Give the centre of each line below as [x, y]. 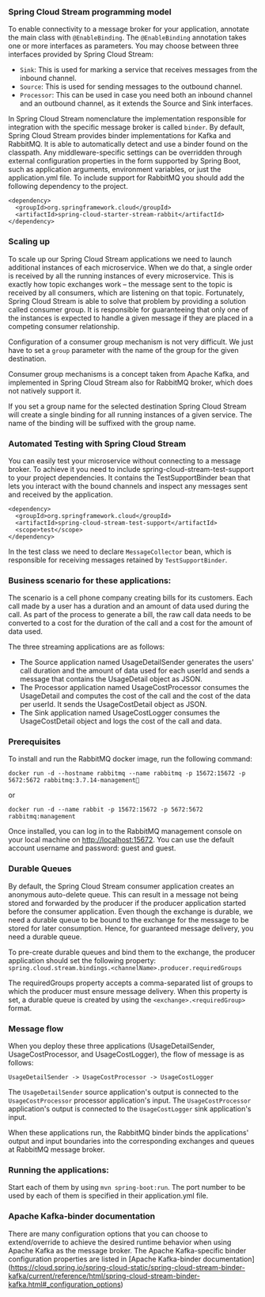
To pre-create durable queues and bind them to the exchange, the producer [132, 952]
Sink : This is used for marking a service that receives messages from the [138, 70]
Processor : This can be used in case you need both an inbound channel [136, 95]
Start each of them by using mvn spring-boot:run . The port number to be [127, 1188]
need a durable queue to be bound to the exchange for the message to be [129, 919]
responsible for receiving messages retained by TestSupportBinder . [118, 560]
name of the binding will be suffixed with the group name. [102, 423]
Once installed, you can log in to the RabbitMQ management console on [125, 831]
